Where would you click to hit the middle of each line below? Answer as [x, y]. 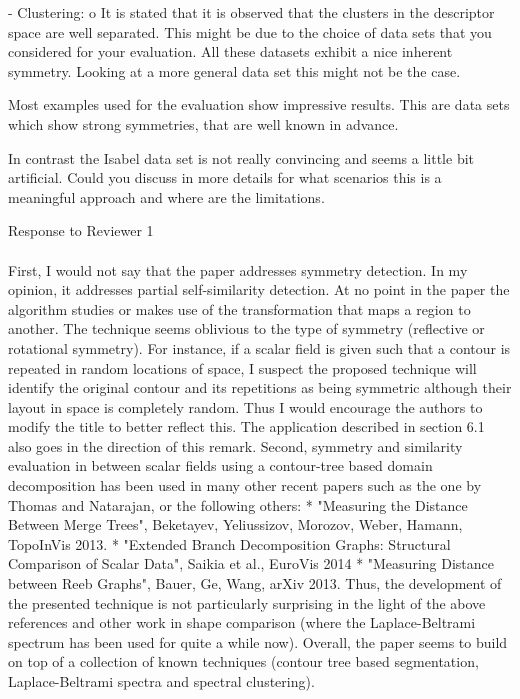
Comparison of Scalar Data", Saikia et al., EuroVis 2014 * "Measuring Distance [251, 563]
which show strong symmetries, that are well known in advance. [203, 123]
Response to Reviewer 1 [81, 230]
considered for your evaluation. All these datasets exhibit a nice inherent [230, 51]
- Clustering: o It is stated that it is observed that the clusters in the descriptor [251, 12]
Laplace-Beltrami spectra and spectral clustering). [161, 681]
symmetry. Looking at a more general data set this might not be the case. [234, 70]
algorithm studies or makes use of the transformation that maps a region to [239, 308]
